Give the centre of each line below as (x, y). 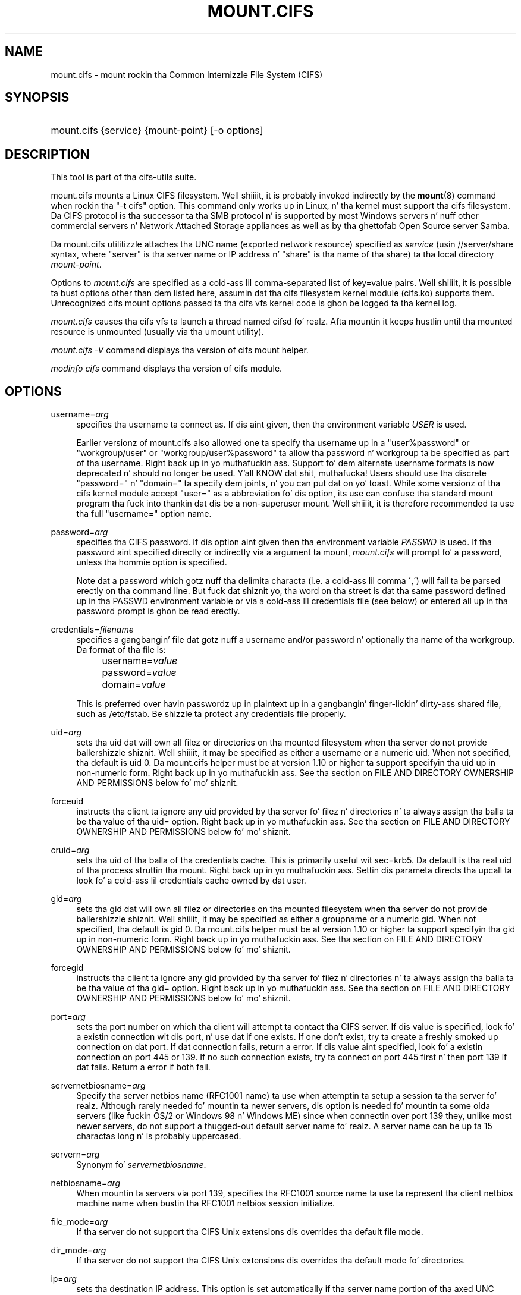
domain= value (134, 685)
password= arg (79, 532)
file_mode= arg (79, 1222)
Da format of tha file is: (121, 650)
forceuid (67, 801)
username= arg (80, 414)
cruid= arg (70, 850)
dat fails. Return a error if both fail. (143, 1067)
